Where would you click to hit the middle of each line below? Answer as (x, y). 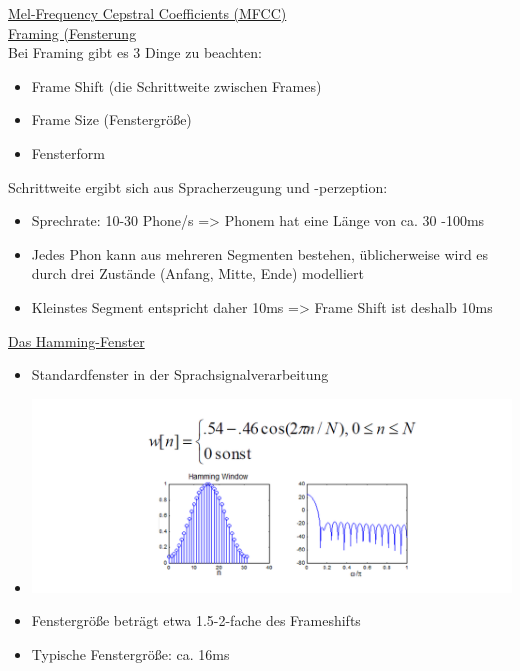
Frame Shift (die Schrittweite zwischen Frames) (176, 85)
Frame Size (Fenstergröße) (111, 119)
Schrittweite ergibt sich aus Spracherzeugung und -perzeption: (198, 186)
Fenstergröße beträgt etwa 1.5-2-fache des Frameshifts (196, 620)
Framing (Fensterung (72, 32)
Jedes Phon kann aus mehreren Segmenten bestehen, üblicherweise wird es (260, 253)
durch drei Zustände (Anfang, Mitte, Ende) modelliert (197, 273)
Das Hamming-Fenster (76, 340)
